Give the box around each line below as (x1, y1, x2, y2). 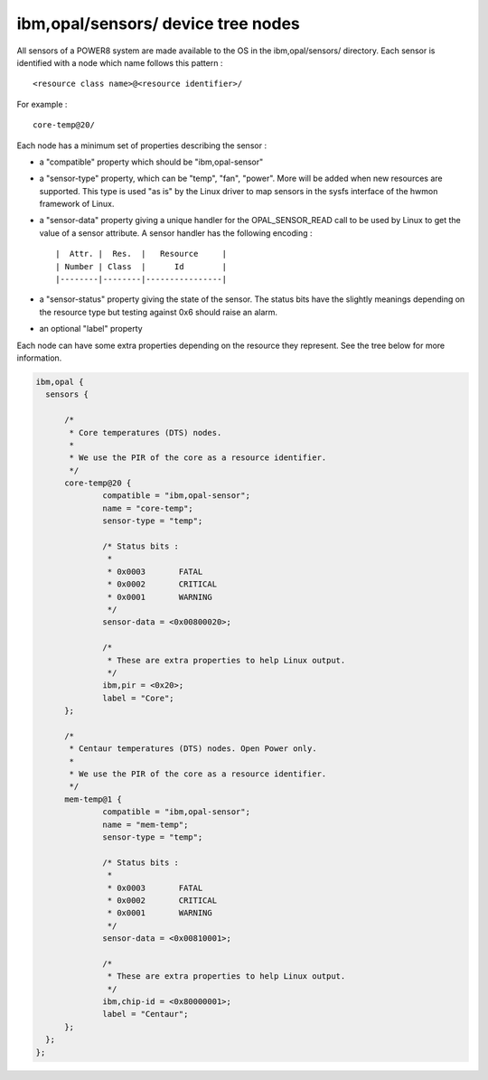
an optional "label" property (39, 324, 144, 334)
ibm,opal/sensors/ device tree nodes (16, 14, 300, 33)
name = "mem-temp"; (102, 819, 189, 830)
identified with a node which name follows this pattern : (16, 57, 223, 68)
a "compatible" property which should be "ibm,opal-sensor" (39, 156, 264, 167)
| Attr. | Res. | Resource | (55, 249, 228, 259)
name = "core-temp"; (102, 502, 193, 513)
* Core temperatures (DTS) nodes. (69, 427, 222, 437)
